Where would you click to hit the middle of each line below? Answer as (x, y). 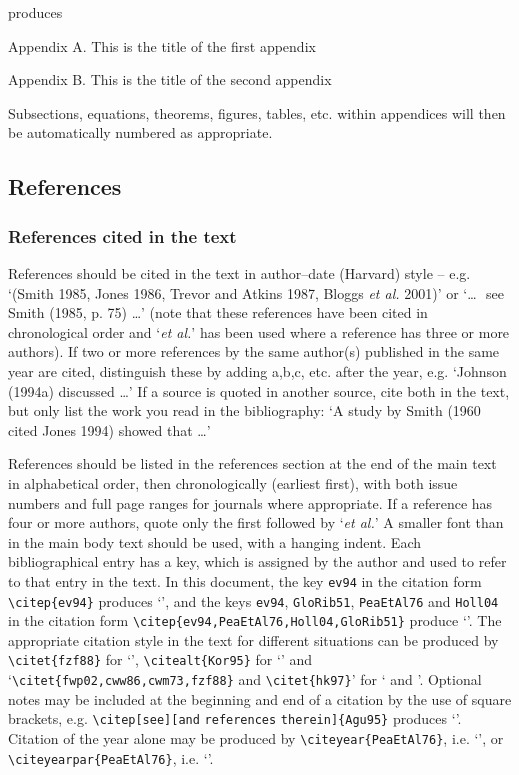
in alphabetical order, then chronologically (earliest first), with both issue (233, 482)
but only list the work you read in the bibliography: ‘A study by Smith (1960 (244, 410)
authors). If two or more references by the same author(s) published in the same (254, 351)
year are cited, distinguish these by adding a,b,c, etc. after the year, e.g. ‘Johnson (257, 370)
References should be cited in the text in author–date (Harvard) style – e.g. (239, 272)
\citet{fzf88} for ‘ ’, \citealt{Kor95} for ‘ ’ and (160, 659)
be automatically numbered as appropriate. (140, 132)
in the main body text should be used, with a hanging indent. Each (215, 541)
